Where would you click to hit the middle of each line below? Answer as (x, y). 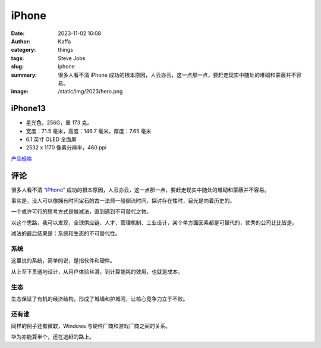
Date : (18, 33)
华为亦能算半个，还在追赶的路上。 (53, 337)
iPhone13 (28, 109)
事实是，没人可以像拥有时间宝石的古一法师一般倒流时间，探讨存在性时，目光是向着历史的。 (123, 201)
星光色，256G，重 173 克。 (59, 123)
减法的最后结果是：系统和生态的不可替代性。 (66, 233)
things (66, 50)
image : (20, 92)
